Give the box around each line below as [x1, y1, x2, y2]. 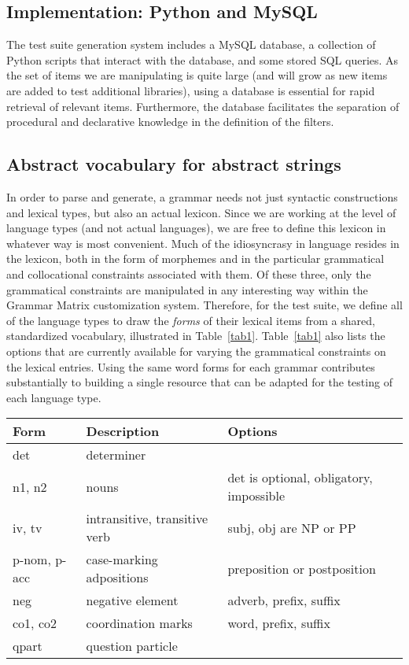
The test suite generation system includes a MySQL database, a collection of [6, 36, 376, 53]
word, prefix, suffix [227, 614, 330, 633]
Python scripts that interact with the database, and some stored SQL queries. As [6, 51, 399, 68]
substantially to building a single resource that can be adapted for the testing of [6, 374, 392, 390]
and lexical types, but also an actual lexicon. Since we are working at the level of [6, 204, 396, 220]
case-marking [86, 550, 158, 569]
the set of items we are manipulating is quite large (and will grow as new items [6, 67, 388, 83]
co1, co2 [13, 614, 57, 633]
